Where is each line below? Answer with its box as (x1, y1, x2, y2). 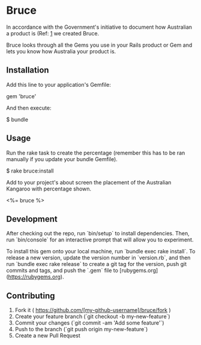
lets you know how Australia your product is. (6, 47, 116, 55)
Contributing (6, 290, 55, 301)
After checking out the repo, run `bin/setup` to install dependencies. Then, (6, 230, 190, 237)
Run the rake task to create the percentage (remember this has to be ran (6, 149, 185, 156)
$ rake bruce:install (6, 167, 54, 174)
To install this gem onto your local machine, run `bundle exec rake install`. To (6, 248, 196, 255)
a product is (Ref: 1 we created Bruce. (6, 29, 100, 37)
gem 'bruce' (6, 92, 37, 99)
